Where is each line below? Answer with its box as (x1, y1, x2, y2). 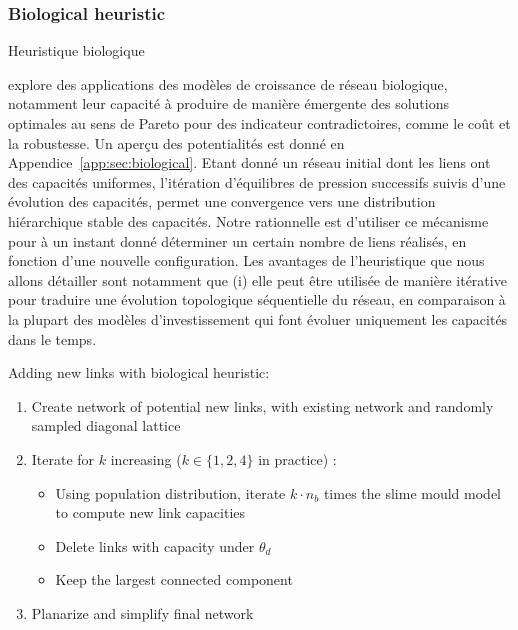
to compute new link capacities (55, 502, 246, 523)
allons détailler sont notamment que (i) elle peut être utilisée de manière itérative (8, 269, 507, 290)
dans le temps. (8, 328, 97, 349)
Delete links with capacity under (55, 535, 255, 556)
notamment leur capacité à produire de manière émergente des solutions (8, 93, 449, 114)
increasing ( (110, 448, 182, 469)
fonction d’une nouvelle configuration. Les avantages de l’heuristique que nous (8, 250, 485, 271)
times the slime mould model (323, 482, 501, 503)
